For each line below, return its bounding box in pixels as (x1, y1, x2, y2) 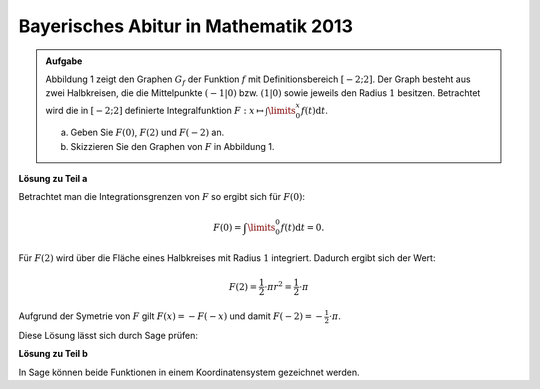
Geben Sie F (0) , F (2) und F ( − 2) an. (70, 126, 225, 139)
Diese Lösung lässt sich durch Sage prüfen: (18, 329, 199, 341)
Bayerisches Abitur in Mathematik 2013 (18, 15, 354, 37)
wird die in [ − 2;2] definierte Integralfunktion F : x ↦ (45, 104, 265, 116)
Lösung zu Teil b (18, 348, 89, 360)
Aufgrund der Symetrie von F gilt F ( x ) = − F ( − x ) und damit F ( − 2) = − (18, 310, 324, 322)
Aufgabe (45, 55, 83, 67)
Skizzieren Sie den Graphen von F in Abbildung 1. (70, 140, 275, 152)
